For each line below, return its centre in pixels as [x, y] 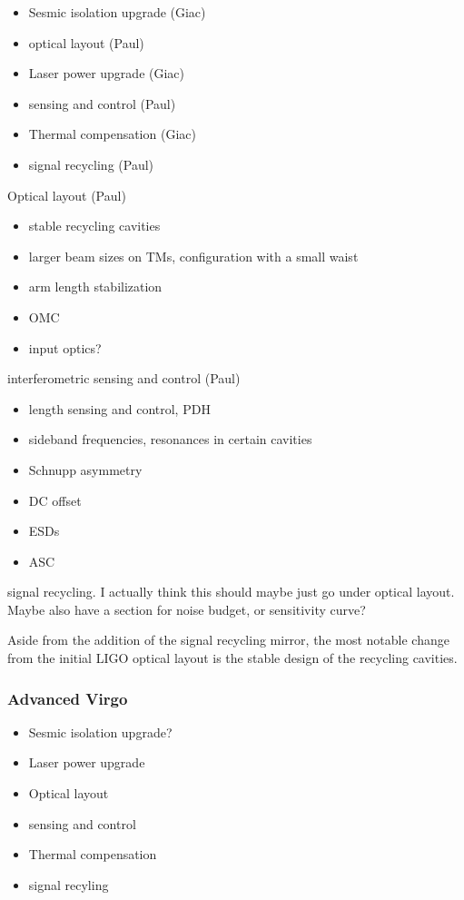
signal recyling [69, 884]
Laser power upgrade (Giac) [107, 73]
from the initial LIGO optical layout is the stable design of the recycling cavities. [232, 658]
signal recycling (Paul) [91, 164]
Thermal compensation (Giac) [112, 134]
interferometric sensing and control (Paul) [124, 378]
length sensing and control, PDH [119, 408]
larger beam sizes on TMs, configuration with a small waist [193, 256]
